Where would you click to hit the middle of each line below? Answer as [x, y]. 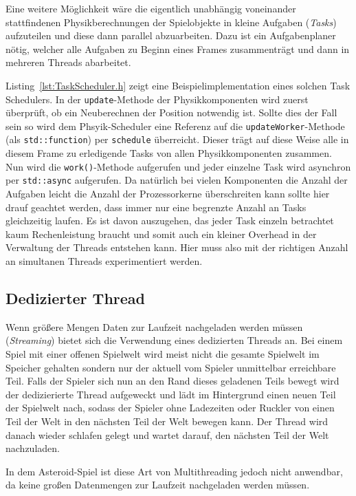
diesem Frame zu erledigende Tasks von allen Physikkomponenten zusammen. [169, 153]
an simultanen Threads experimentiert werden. [104, 261]
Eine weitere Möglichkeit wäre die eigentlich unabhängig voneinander [151, 8]
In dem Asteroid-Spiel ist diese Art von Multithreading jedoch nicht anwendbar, [174, 471]
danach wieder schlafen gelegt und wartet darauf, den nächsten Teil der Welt [167, 434]
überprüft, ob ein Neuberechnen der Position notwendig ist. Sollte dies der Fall [171, 112]
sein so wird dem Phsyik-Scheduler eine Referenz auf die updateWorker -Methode [175, 126]
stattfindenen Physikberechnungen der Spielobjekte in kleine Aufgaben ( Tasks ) [171, 22]
